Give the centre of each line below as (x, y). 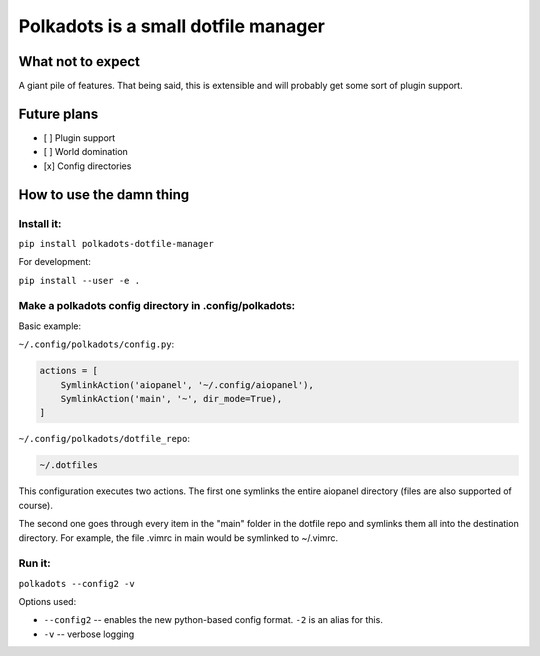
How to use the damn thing (104, 194)
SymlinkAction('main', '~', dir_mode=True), (171, 398)
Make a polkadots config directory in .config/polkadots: (157, 306)
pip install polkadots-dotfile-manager (116, 243)
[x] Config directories (87, 166)
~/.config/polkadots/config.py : (96, 344)
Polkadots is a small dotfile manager (171, 26)
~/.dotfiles (69, 465)
